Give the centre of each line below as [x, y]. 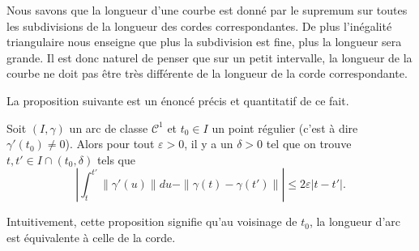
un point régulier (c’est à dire [285, 128]
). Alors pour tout [110, 144]
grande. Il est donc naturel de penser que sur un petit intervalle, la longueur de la [209, 57]
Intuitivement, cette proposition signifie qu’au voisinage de [152, 221]
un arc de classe [109, 128]
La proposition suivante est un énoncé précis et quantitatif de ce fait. [178, 100]
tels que [116, 159]
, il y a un [209, 144]
